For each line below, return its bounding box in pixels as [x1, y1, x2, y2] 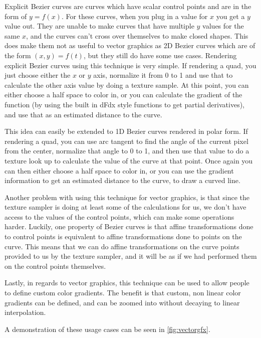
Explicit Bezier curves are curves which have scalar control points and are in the [5, 1, 251, 11]
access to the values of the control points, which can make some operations [5, 211, 234, 222]
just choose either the [5, 70, 71, 80]
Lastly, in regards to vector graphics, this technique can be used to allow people [5, 277, 249, 288]
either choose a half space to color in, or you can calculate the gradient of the [5, 89, 242, 100]
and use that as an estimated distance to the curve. [5, 109, 162, 119]
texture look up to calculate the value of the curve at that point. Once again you [5, 155, 253, 165]
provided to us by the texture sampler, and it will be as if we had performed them [5, 251, 257, 261]
